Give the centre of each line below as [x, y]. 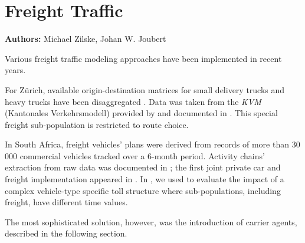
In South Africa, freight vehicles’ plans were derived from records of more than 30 [152, 144]
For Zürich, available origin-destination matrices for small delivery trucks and [145, 89]
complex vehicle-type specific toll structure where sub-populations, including [143, 190]
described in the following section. [66, 233]
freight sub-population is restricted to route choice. [97, 124]
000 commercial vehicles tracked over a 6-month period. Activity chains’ [135, 155]
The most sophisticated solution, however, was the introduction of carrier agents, [151, 221]
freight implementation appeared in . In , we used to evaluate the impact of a [145, 179]
